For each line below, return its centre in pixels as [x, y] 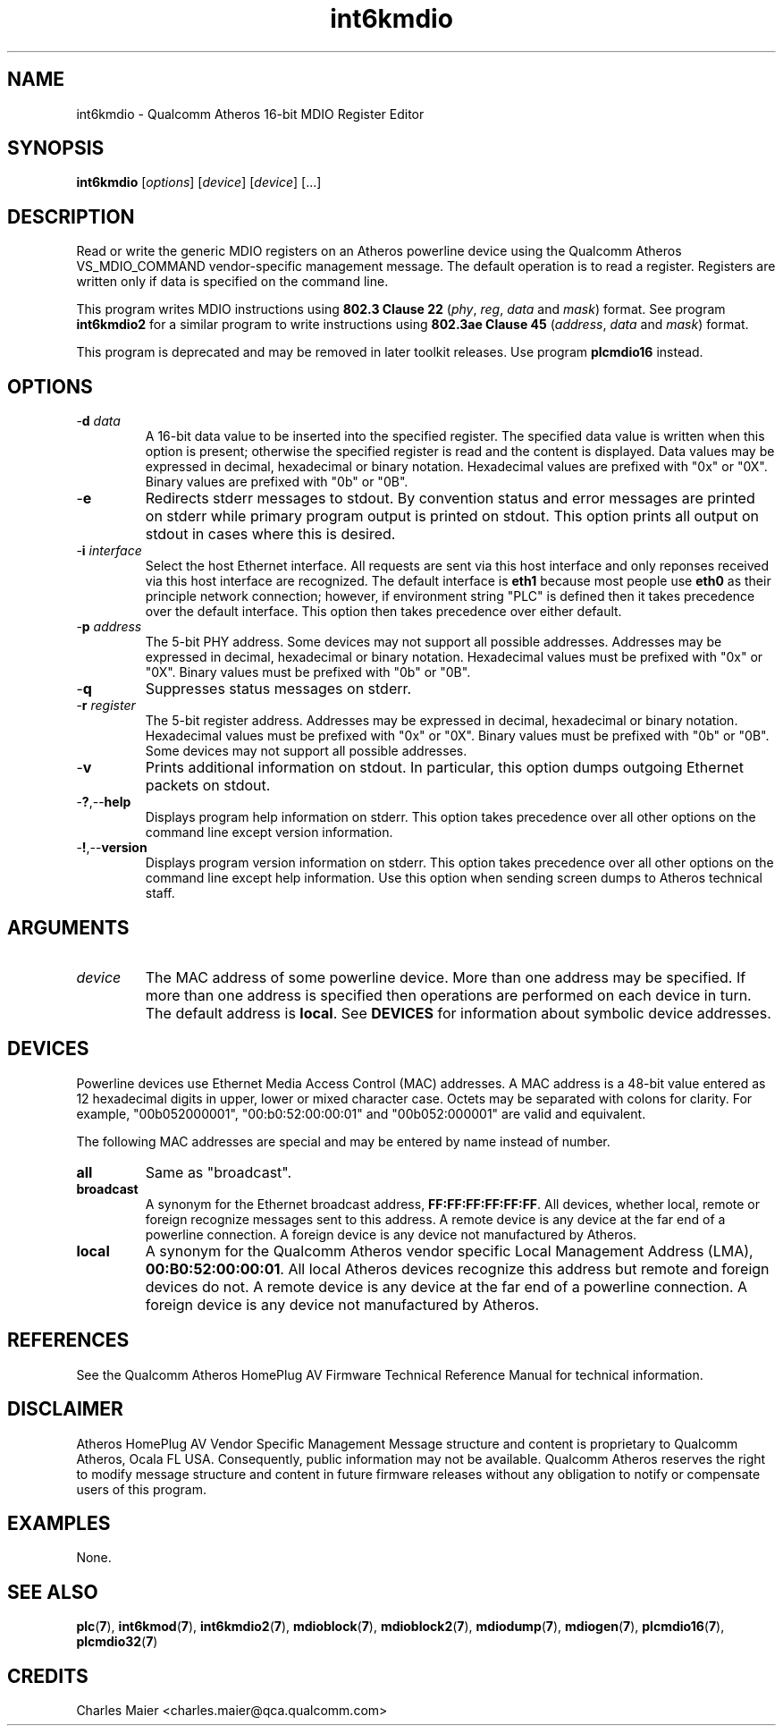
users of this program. [141, 1489]
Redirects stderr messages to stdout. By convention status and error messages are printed [450, 499]
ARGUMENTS [68, 927]
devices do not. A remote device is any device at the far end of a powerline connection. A [446, 1286]
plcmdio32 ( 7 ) [117, 1642]
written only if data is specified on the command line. [232, 282]
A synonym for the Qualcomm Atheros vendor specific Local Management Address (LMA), [449, 1251]
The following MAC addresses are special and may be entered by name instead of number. [343, 1141]
